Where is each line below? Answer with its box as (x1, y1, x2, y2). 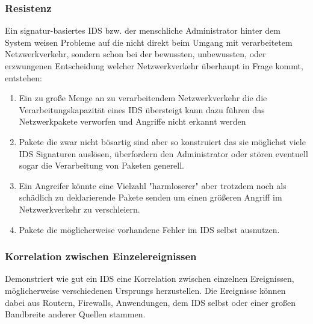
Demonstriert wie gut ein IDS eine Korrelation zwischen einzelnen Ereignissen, (5, 272, 294, 285)
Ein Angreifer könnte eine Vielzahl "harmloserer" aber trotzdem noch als (19, 179, 287, 192)
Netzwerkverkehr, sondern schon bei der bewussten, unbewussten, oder (5, 48, 266, 60)
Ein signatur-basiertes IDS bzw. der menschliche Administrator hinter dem (5, 24, 280, 37)
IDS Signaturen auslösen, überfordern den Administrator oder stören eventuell (19, 147, 308, 160)
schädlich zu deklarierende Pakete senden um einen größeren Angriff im (19, 191, 282, 204)
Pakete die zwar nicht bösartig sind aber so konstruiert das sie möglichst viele (19, 135, 306, 148)
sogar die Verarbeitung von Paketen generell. (19, 159, 185, 172)
